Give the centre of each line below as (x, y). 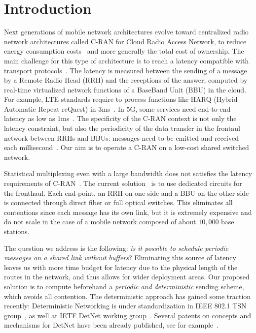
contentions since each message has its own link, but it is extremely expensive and (128, 212)
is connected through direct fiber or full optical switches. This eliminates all (118, 202)
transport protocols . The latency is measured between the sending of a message (126, 70)
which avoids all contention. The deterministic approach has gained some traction (128, 296)
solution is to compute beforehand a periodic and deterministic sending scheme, (124, 286)
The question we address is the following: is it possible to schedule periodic (116, 248)
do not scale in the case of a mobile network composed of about (100, 222)
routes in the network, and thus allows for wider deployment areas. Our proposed (127, 277)
